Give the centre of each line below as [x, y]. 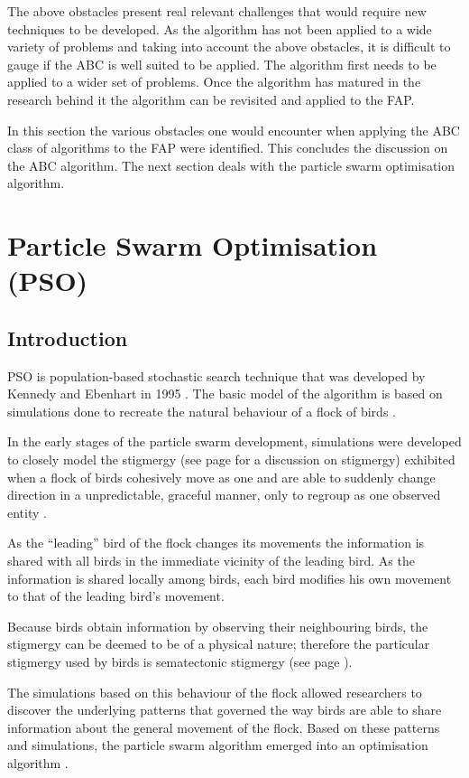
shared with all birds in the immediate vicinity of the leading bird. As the [211, 561]
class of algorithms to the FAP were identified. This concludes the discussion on [228, 148]
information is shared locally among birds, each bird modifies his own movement [230, 578]
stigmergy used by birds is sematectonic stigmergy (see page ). [180, 662]
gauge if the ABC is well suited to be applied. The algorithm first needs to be [222, 64]
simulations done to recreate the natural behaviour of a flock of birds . [202, 411]
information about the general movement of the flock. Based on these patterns [224, 727]
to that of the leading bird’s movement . [116, 596]
